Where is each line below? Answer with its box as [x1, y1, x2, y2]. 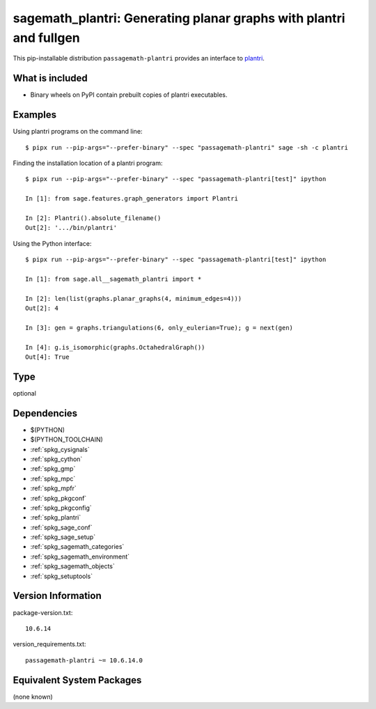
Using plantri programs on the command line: [13, 127, 143, 136]
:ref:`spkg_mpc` [30, 474, 76, 483]
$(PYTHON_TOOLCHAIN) [30, 435, 104, 444]
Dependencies [13, 407, 78, 419]
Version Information [13, 590, 102, 602]
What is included [13, 72, 88, 84]
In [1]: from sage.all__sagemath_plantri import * [25, 275, 202, 283]
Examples [13, 109, 57, 121]
